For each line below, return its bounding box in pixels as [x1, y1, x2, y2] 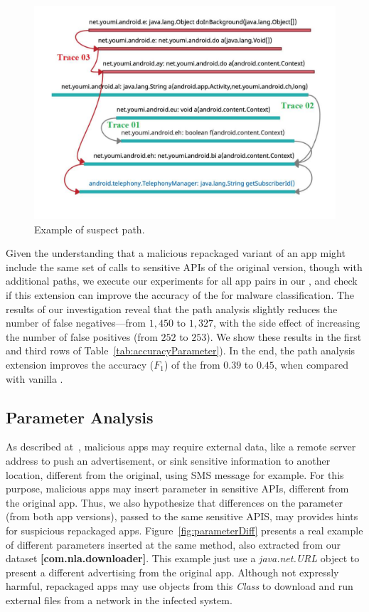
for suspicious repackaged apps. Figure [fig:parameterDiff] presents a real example [6, 522, 363, 537]
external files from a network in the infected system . [6, 592, 232, 607]
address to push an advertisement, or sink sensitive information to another [6, 453, 331, 468]
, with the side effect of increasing [213, 315, 360, 330]
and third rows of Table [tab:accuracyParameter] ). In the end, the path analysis [6, 343, 355, 358]
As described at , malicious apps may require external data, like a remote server [6, 439, 356, 454]
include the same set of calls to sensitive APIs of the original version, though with [6, 259, 363, 274]
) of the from [164, 357, 220, 371]
